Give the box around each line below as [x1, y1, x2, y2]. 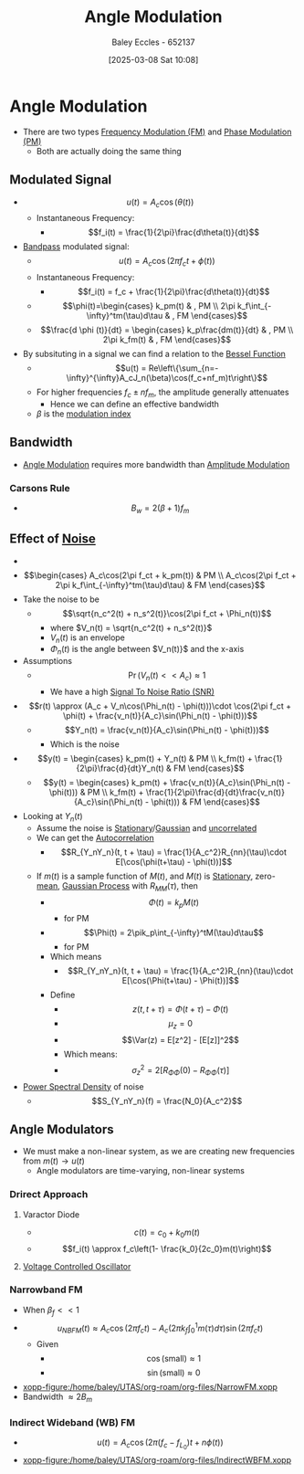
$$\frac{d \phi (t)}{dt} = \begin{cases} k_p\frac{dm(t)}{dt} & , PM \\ [40, 324, 294, 335]
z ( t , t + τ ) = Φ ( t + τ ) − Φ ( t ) [131, 1004, 229, 1015]
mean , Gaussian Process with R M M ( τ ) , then [36, 879, 199, 893]
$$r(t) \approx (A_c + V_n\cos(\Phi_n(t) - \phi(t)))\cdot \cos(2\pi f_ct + [28, 700, 292, 711]
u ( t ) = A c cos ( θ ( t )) [126, 196, 194, 209]
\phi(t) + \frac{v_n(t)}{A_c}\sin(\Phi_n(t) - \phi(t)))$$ [62, 711, 258, 721]
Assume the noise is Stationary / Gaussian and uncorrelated [36, 822, 257, 833]
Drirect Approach [9, 1188, 89, 1201]
